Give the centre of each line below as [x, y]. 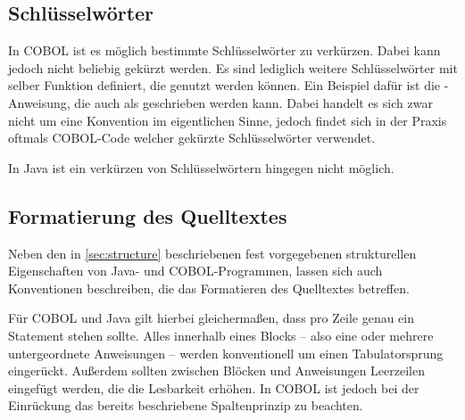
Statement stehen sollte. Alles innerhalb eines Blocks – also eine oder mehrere [221, 335]
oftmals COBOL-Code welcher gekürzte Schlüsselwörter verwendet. [192, 138]
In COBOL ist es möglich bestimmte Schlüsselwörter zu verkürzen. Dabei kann [224, 50]
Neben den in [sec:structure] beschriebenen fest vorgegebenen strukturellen [212, 253]
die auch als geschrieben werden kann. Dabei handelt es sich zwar [253, 102]
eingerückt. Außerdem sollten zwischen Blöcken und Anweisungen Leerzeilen [216, 371]
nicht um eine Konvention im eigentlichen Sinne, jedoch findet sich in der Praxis [228, 120]
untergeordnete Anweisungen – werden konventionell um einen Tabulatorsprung [226, 353]
